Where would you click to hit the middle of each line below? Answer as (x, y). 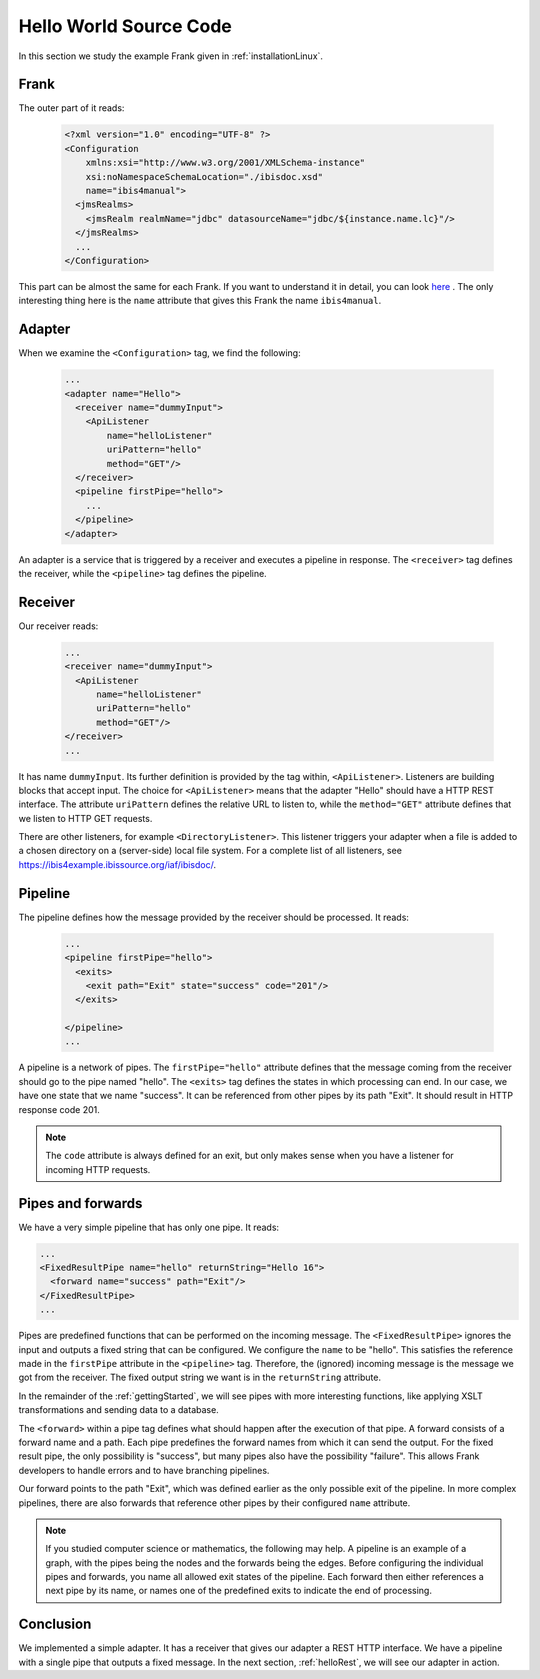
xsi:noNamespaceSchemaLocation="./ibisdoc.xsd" (204, 176)
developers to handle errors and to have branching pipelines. (144, 1470)
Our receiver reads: (58, 626)
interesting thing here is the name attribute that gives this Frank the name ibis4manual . (200, 301)
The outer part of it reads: (71, 108)
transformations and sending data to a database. (118, 1410)
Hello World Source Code (125, 26)
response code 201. (59, 1109)
